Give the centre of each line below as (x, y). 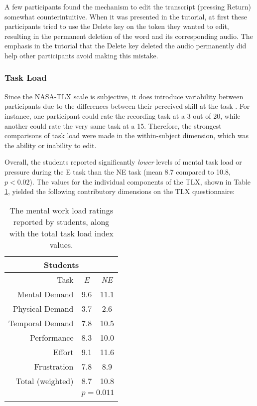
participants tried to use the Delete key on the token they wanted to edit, (117, 26)
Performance (52, 337)
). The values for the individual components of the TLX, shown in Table (140, 181)
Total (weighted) (45, 381)
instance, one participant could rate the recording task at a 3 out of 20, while (123, 115)
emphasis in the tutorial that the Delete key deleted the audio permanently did (126, 46)
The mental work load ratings (62, 210)
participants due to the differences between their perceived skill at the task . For (127, 106)
